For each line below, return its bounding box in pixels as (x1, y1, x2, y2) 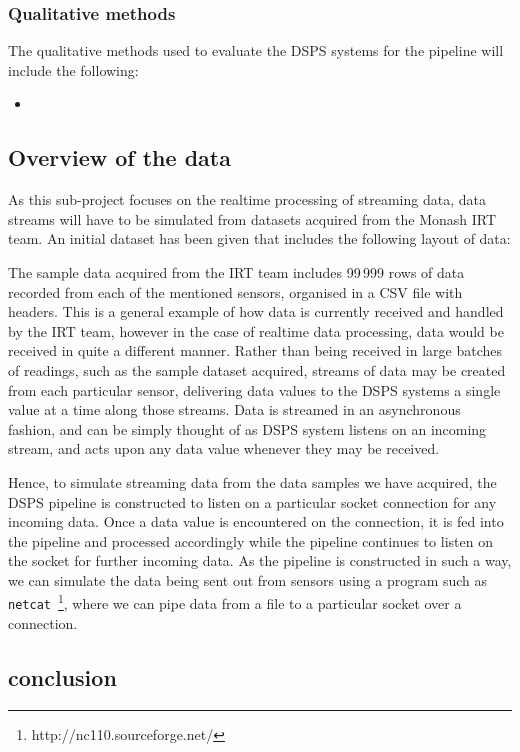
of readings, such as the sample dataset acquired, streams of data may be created (8, 359, 506, 380)
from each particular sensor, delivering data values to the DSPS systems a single (8, 379, 501, 400)
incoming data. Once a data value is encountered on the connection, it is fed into (8, 511, 504, 532)
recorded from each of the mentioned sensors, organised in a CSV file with (8, 281, 463, 302)
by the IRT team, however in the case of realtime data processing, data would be (8, 320, 504, 341)
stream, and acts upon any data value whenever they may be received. (8, 438, 440, 459)
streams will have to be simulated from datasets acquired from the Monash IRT (8, 208, 497, 229)
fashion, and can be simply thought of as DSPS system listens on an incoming (8, 418, 487, 439)
